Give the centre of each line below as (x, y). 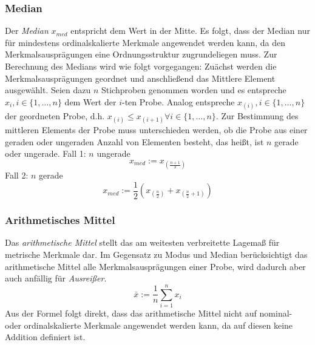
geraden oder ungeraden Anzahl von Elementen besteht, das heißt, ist (134, 141)
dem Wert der (90, 101)
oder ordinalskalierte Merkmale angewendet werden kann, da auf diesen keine (149, 325)
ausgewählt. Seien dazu (48, 90)
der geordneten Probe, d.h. (55, 115)
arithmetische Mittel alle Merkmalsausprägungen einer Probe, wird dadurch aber (155, 266)
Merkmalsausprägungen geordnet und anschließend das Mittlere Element (140, 78)
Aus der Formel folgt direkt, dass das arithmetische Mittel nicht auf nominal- (149, 313)
